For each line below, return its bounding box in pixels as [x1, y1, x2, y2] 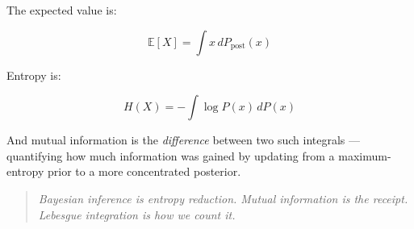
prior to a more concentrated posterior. [47, 163, 241, 180]
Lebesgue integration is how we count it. [38, 206, 236, 223]
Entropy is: [6, 66, 61, 83]
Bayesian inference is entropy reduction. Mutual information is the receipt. [38, 189, 408, 206]
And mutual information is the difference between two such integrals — [6, 131, 361, 148]
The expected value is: [6, 2, 117, 18]
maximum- [338, 147, 391, 164]
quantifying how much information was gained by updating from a [6, 147, 335, 164]
